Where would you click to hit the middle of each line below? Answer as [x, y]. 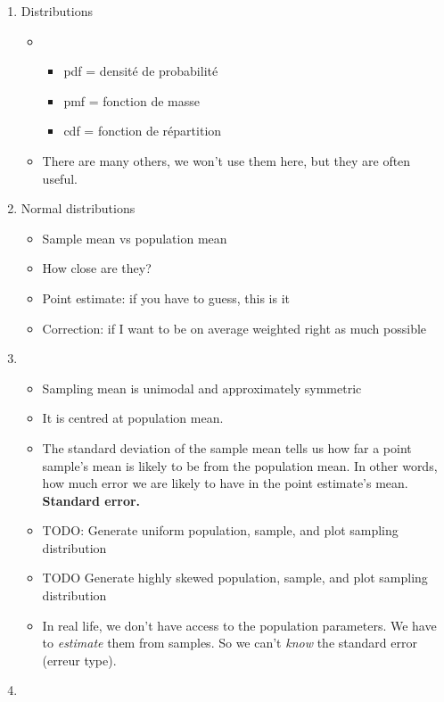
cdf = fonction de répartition [143, 131]
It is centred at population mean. [133, 418]
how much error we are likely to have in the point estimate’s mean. [225, 483]
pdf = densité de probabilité [141, 71]
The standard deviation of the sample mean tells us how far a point [227, 447]
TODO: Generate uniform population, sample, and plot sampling [220, 530]
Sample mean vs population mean [135, 238]
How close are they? [97, 268]
